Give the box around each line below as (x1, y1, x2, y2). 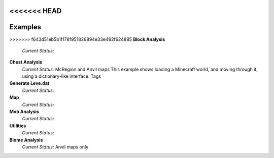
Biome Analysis (9, 137, 43, 143)
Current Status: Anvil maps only (22, 144, 89, 150)
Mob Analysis (9, 109, 39, 115)
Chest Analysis (9, 59, 43, 65)
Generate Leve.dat (9, 80, 50, 86)
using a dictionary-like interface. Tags (22, 73, 101, 79)
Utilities (9, 123, 26, 129)
